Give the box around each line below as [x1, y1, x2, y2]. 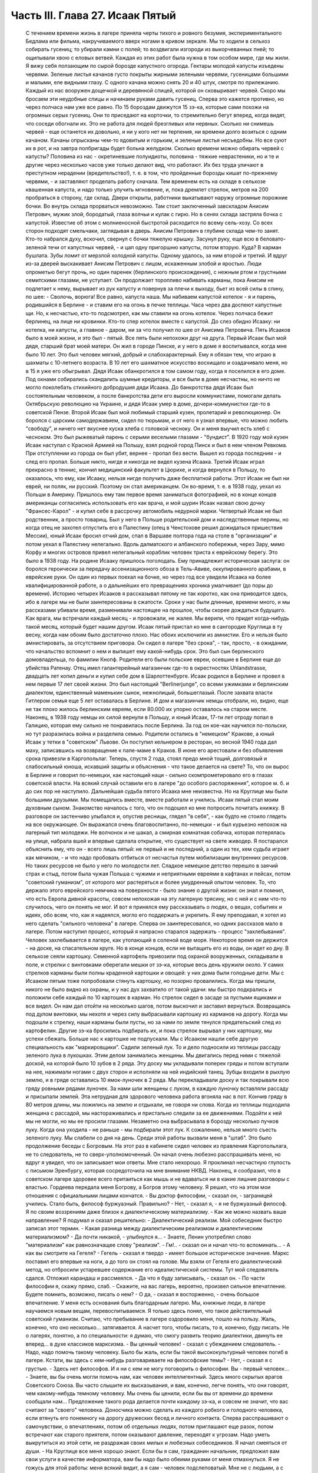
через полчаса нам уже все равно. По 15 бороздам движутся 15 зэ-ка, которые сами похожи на [25, 104, 269, 111]
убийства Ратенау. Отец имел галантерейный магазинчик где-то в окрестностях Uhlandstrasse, [25, 664, 267, 671]
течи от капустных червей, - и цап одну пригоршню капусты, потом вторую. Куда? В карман [48, 243, 282, 250]
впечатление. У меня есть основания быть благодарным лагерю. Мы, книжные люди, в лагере [25, 1299, 266, 1306]
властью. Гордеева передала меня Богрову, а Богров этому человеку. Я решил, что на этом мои [25, 1184, 271, 1191]
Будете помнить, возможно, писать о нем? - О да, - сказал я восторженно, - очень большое [25, 1291, 259, 1298]
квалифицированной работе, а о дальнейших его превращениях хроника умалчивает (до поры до [25, 582, 273, 589]
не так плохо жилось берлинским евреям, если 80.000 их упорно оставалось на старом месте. [25, 705, 268, 712]
